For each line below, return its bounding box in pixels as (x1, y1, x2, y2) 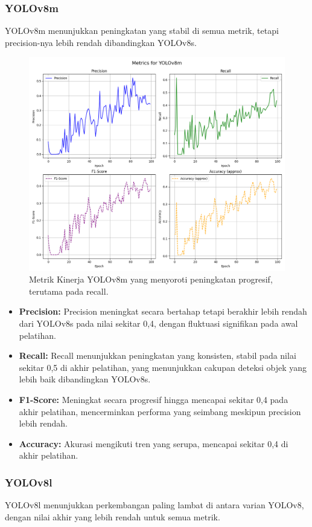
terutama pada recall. (29, 284, 109, 297)
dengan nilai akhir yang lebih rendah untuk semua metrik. (5, 510, 220, 523)
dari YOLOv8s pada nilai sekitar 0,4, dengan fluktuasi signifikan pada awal (19, 316, 298, 329)
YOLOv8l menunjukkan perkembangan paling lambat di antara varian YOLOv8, (5, 499, 304, 511)
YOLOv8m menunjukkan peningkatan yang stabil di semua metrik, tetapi (5, 24, 279, 37)
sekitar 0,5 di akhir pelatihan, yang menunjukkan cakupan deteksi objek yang (19, 361, 307, 373)
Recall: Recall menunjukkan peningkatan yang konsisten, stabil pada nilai (19, 349, 296, 362)
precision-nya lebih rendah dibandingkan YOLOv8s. (5, 36, 197, 48)
